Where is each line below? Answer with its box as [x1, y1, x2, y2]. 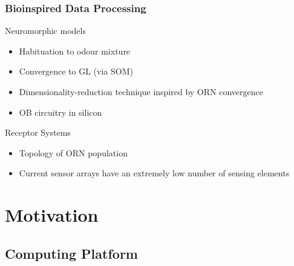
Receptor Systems [5, 126, 71, 139]
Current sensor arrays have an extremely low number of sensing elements [19, 167, 290, 179]
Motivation [5, 202, 99, 227]
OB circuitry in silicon [19, 105, 102, 118]
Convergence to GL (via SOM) [19, 65, 133, 78]
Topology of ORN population [19, 146, 128, 159]
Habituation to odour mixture [19, 44, 131, 57]
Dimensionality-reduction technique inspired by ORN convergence [19, 85, 263, 98]
